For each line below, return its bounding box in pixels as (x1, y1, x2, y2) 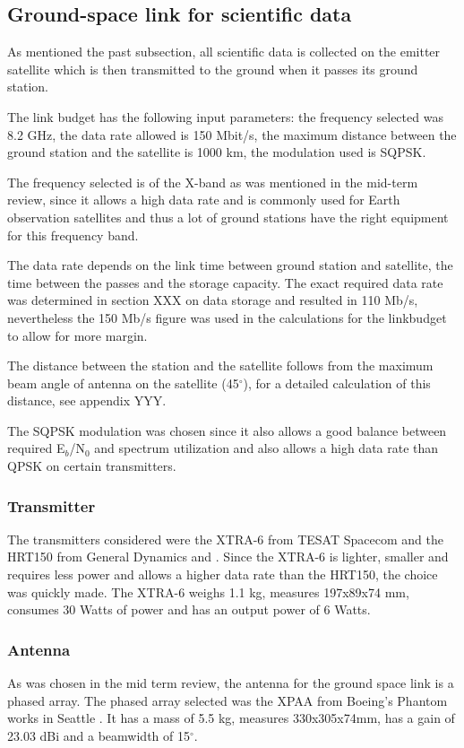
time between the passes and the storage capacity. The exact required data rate (7, 273, 443, 291)
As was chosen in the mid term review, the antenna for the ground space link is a (7, 674, 454, 692)
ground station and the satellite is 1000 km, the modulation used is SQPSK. (7, 143, 426, 161)
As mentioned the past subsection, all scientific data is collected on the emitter (7, 42, 441, 61)
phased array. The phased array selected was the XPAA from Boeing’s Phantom (7, 691, 448, 709)
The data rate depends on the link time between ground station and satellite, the (7, 256, 453, 274)
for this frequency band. (7, 225, 139, 244)
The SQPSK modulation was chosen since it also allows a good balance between (7, 421, 447, 439)
